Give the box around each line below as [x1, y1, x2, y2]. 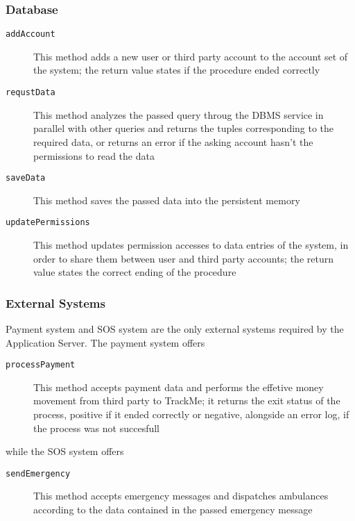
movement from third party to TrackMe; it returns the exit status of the [33, 393, 340, 408]
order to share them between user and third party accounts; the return [33, 251, 334, 265]
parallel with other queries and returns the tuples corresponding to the [33, 121, 334, 135]
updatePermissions [6, 217, 90, 228]
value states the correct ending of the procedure [33, 265, 236, 279]
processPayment [6, 360, 76, 370]
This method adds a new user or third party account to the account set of [33, 49, 348, 63]
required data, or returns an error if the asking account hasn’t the [33, 134, 313, 149]
